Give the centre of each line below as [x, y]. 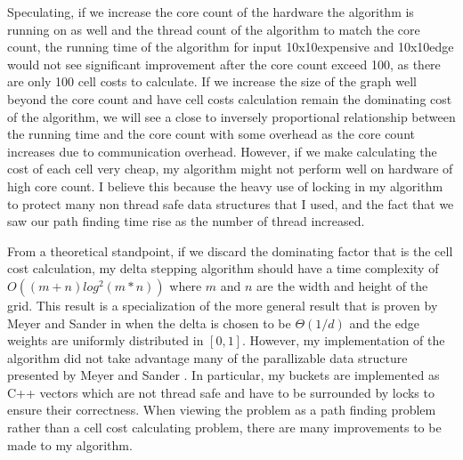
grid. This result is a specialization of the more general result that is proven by [223, 305]
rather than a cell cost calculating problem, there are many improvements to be [224, 428]
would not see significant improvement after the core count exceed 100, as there [224, 64]
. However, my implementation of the [343, 340]
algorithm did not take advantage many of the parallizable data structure [207, 357]
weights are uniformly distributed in [106, 340]
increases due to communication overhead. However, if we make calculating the [222, 151]
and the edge [385, 323]
